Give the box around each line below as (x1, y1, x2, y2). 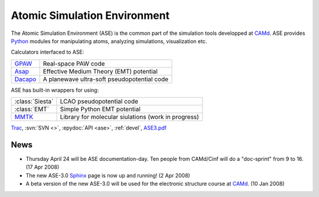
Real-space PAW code (43, 59, 105, 67)
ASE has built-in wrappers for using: (11, 86, 99, 93)
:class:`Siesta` (14, 98, 54, 106)
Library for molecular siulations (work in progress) (60, 113, 199, 121)
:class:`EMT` (14, 105, 50, 114)
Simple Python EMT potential (60, 105, 141, 114)
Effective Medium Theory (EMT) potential (43, 67, 158, 75)
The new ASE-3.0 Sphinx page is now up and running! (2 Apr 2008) (25, 172, 190, 179)
